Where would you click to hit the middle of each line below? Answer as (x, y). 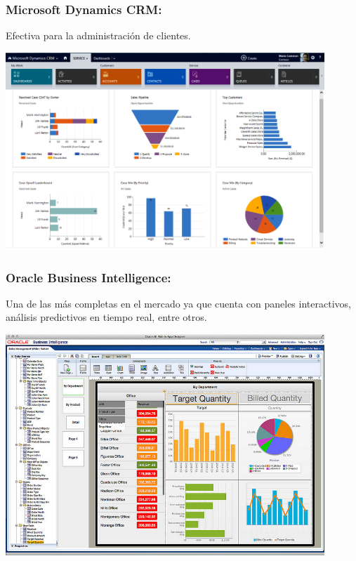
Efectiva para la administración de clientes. (98, 35)
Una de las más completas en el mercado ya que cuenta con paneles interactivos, (178, 303)
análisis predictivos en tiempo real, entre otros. (106, 317)
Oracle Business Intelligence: (88, 277)
